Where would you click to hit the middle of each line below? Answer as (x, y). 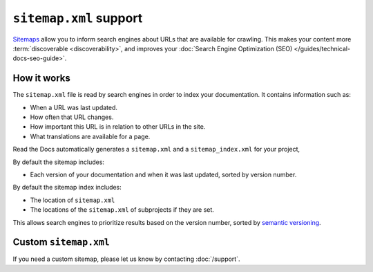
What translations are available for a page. (90, 136)
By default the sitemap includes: (59, 162)
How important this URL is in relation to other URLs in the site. (118, 127)
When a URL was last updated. (74, 107)
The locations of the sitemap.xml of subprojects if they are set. (122, 210)
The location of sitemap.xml (73, 200)
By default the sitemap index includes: (67, 188)
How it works (41, 79)
